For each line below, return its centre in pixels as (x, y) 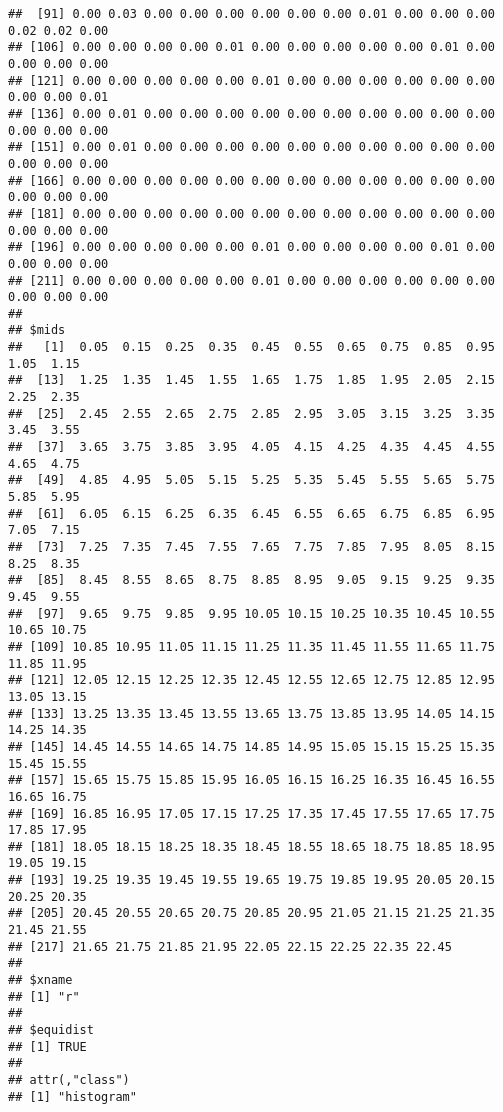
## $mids (37, 330)
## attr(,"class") (69, 1080)
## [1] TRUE (47, 1046)
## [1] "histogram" (72, 1096)
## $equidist (51, 1030)
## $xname (40, 980)
